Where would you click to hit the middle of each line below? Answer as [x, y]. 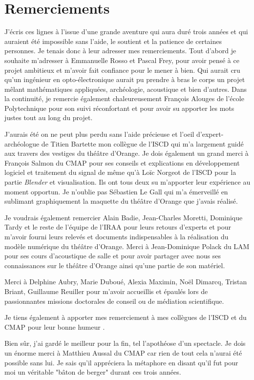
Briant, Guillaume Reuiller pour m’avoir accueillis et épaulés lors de [106, 291]
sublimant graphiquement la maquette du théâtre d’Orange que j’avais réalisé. [121, 201]
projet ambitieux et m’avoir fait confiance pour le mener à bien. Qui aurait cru [122, 70]
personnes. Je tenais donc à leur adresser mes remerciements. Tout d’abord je [120, 51]
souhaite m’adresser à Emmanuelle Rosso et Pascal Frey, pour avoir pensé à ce [122, 60]
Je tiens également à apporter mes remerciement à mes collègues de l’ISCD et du [126, 317]
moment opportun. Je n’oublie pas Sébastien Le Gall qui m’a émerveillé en [116, 191]
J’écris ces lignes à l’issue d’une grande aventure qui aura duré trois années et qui [126, 32]
